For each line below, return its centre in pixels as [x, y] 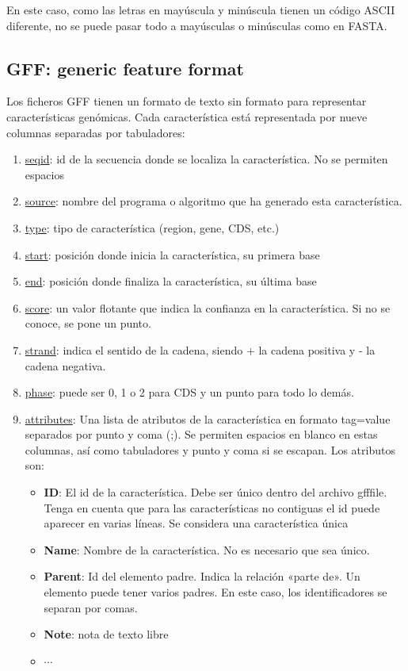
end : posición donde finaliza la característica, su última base [171, 281]
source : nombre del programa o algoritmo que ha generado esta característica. [214, 201]
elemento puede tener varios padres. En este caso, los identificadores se [215, 592]
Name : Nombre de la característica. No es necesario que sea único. [207, 549]
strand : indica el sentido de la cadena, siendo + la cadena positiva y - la [200, 349]
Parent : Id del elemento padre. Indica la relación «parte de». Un [202, 576]
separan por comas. [91, 607]
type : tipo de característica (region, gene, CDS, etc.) [152, 227]
